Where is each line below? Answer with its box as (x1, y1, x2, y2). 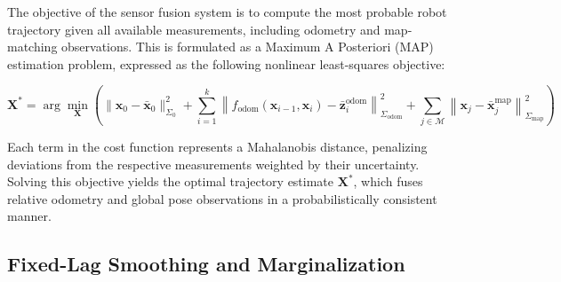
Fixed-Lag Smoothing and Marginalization (7, 250, 405, 278)
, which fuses (353, 172, 423, 191)
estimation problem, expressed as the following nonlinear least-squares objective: (7, 54, 445, 73)
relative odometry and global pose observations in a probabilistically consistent (7, 189, 437, 208)
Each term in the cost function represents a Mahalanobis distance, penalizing (7, 137, 428, 156)
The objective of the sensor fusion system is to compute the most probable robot (7, 3, 447, 20)
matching (7, 37, 58, 56)
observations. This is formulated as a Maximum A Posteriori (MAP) (61, 37, 434, 56)
